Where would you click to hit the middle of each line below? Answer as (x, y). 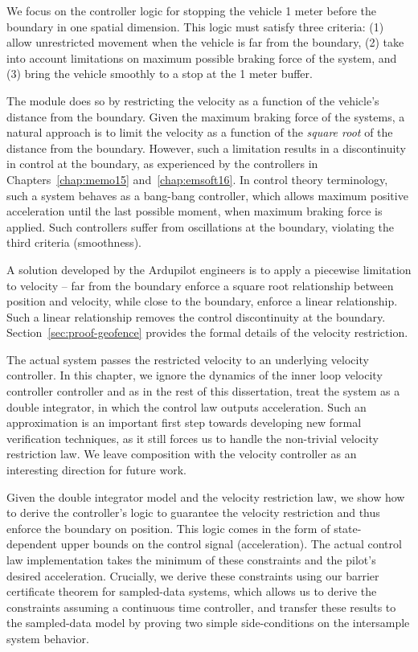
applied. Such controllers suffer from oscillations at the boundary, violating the (201, 226)
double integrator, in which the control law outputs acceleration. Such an (186, 406)
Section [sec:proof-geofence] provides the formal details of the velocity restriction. (207, 332)
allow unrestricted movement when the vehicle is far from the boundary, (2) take (205, 42)
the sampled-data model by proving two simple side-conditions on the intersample (208, 623)
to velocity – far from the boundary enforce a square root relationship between (200, 285)
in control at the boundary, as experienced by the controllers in (162, 164)
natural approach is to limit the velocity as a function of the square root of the (200, 132)
